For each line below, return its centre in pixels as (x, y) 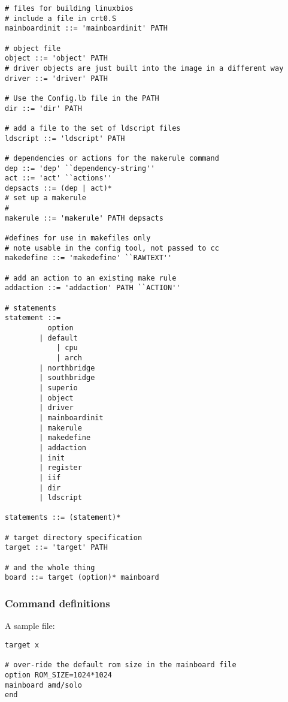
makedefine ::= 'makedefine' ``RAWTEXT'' (89, 258)
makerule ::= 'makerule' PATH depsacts (84, 218)
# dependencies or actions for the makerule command (112, 158)
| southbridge (67, 378)
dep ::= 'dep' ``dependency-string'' (80, 168)
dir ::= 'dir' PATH (43, 108)
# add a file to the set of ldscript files (93, 128)
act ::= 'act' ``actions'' (58, 178)
